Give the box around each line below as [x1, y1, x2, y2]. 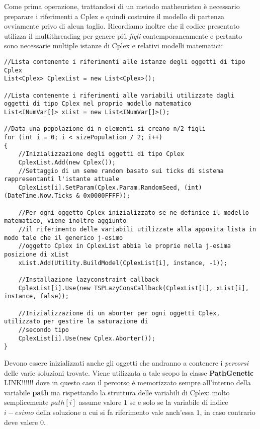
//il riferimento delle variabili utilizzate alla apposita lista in [18, 226, 256, 233]
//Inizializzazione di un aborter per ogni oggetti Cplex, [18, 309, 220, 317]
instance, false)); [4, 293, 69, 300]
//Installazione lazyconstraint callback [18, 276, 159, 284]
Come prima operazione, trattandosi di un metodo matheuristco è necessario [4, 1, 240, 11]
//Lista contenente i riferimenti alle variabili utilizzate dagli [4, 92, 235, 99]
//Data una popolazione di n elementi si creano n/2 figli [4, 125, 206, 133]
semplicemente [4, 397, 49, 407]
